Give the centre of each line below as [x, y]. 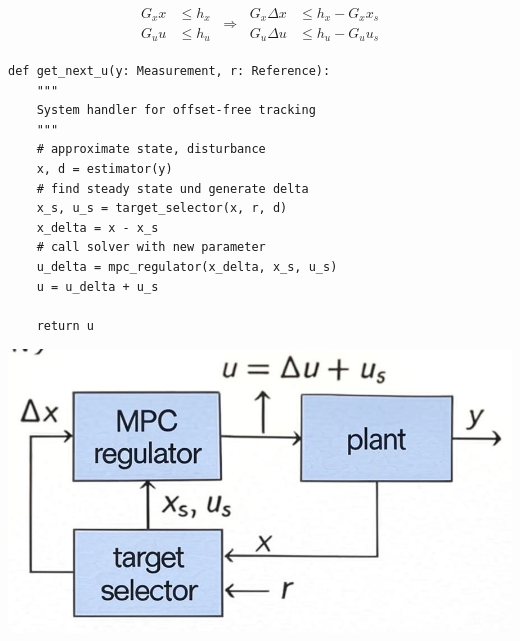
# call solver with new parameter [151, 247]
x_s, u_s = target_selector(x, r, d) [162, 208]
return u [65, 325]
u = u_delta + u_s [97, 286]
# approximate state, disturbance [151, 149]
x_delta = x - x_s [97, 227]
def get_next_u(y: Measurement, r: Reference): [169, 71]
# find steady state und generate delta [172, 188]
